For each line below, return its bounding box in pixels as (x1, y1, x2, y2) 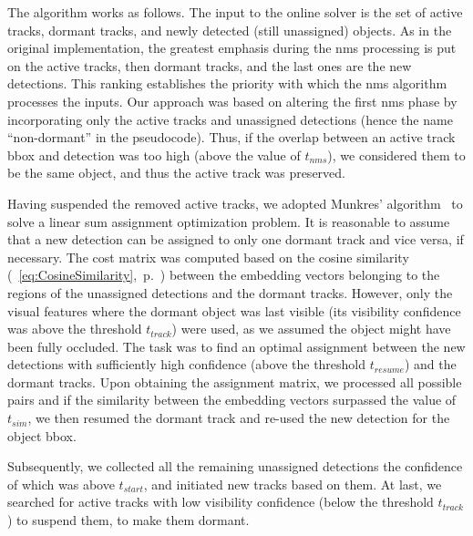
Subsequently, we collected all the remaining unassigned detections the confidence (7, 457, 463, 476)
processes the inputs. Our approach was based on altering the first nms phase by (7, 91, 458, 110)
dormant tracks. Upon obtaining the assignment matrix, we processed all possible (7, 372, 462, 391)
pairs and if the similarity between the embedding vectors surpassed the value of (7, 390, 457, 409)
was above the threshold (7, 319, 142, 338)
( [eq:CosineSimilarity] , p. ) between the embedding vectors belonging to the (7, 265, 440, 284)
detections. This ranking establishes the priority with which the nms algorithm (7, 74, 447, 93)
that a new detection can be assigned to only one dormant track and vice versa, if (7, 230, 464, 249)
